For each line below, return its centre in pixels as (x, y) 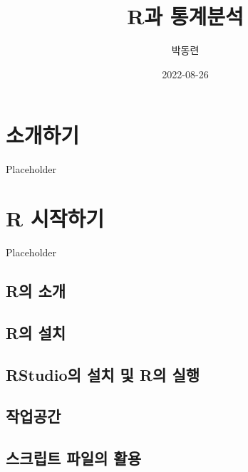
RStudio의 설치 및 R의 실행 (103, 374)
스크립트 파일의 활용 (73, 458)
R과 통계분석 (185, 16)
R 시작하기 (55, 218)
